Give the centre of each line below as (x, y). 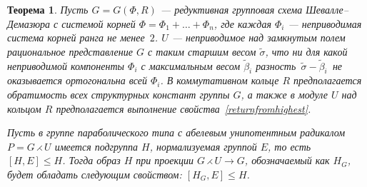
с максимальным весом (191, 65)
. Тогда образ (91, 160)
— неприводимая (325, 23)
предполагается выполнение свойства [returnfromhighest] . (183, 108)
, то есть (290, 146)
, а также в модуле (284, 94)
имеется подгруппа (96, 146)
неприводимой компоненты (66, 65)
